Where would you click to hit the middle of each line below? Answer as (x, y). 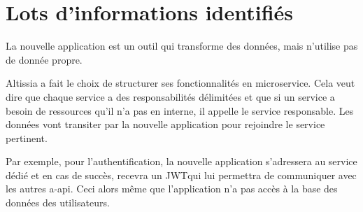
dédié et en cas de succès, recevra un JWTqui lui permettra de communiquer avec (181, 175)
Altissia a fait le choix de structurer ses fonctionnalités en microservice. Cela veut (180, 83)
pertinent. (27, 137)
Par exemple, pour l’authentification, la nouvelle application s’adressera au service (181, 161)
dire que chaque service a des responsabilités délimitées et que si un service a (170, 96)
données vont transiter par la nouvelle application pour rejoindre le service (165, 124)
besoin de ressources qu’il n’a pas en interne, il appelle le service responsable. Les (180, 110)
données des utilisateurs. (58, 203)
